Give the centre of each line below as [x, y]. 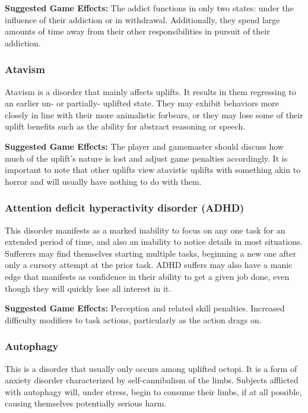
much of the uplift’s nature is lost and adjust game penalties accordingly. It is [146, 158]
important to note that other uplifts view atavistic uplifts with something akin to [153, 170]
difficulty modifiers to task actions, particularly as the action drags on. [133, 319]
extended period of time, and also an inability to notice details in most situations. [154, 242]
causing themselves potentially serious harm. [86, 403]
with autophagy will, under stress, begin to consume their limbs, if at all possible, [153, 391]
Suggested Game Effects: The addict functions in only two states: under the [149, 8]
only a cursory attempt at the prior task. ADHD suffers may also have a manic [149, 265]
